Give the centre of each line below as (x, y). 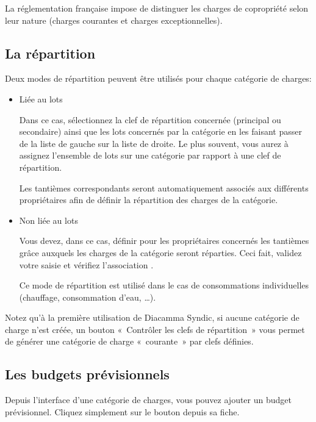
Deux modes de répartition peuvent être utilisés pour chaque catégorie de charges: (158, 78)
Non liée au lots (48, 220)
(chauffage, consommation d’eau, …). (88, 297)
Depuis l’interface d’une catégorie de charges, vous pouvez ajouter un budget (148, 400)
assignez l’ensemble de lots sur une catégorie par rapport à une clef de (150, 155)
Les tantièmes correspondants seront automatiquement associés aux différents (164, 188)
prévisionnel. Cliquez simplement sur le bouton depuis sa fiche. (122, 411)
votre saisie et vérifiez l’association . (86, 264)
